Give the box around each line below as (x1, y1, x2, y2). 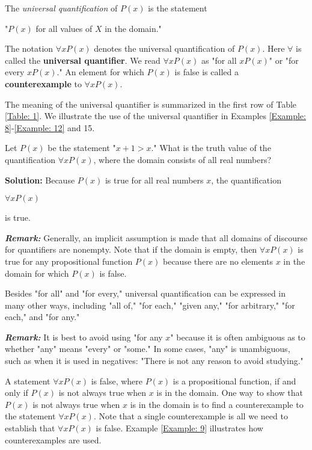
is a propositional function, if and (173, 374, 296, 387)
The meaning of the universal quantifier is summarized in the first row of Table (5, 97, 297, 110)
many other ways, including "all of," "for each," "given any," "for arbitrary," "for (5, 298, 295, 311)
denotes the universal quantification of (94, 42, 235, 55)
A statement (5, 374, 50, 387)
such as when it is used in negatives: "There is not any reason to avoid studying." (5, 354, 304, 367)
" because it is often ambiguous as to (170, 330, 305, 343)
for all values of (35, 22, 93, 34)
